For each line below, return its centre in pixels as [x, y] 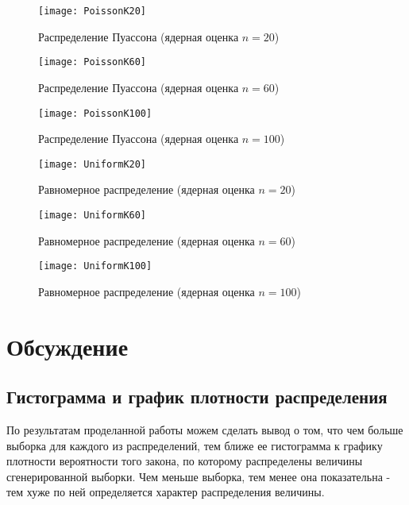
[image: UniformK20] [93, 164]
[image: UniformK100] [95, 266]
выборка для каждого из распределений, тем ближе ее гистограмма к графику [195, 445]
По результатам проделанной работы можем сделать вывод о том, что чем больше [205, 430]
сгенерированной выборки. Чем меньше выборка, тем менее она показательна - [199, 476]
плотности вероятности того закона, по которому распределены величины [185, 461]
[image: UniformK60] [93, 215]
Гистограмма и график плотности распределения [197, 397]
